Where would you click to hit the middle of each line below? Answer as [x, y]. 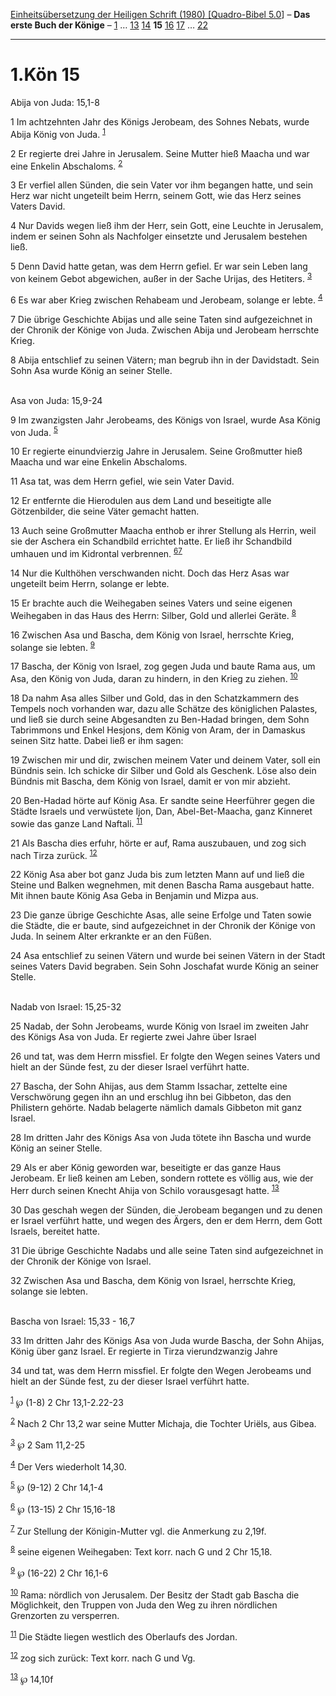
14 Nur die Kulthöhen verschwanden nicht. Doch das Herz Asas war [150, 573]
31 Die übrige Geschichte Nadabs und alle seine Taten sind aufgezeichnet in [167, 1250]
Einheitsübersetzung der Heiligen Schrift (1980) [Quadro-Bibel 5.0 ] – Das [160, 14]
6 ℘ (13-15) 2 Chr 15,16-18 [63, 1508]
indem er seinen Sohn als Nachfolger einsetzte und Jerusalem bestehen [159, 236]
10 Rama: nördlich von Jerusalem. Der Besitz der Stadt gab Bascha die [155, 1594]
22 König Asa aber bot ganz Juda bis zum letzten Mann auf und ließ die [157, 875]
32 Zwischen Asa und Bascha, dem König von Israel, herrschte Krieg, [153, 1280]
